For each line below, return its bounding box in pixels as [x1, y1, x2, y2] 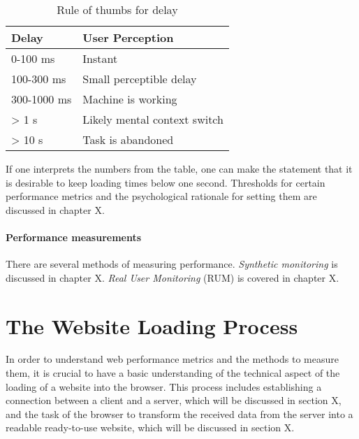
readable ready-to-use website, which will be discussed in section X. [6, 420, 295, 435]
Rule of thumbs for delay [57, 1, 178, 17]
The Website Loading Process [6, 311, 298, 340]
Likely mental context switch [82, 111, 224, 127]
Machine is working [82, 91, 177, 107]
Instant [82, 50, 118, 66]
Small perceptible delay [82, 71, 197, 87]
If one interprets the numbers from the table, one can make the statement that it [6, 161, 353, 175]
